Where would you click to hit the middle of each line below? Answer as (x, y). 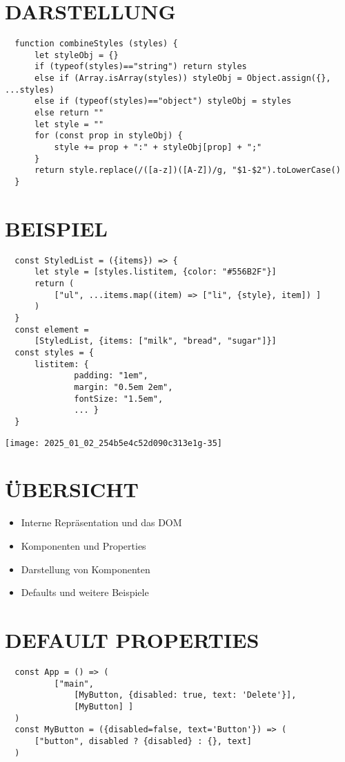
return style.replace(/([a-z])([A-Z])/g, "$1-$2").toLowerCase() (187, 170)
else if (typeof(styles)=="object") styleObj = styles (163, 101)
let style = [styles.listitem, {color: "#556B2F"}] (155, 272)
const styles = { (54, 353)
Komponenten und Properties (83, 546)
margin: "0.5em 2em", (124, 387)
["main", (74, 684)
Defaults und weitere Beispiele (85, 592)
